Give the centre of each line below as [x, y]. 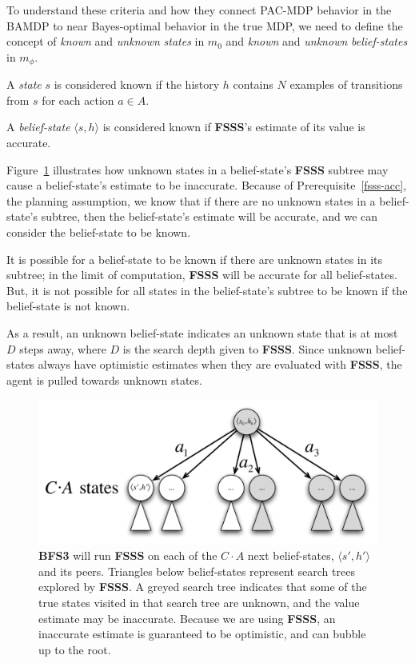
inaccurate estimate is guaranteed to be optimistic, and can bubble [202, 634]
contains [253, 84]
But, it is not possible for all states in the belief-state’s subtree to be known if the [207, 290]
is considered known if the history [137, 84]
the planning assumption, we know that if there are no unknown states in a [191, 200]
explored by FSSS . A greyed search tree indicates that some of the [203, 587]
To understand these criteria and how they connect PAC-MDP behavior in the [199, 10]
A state [24, 84]
